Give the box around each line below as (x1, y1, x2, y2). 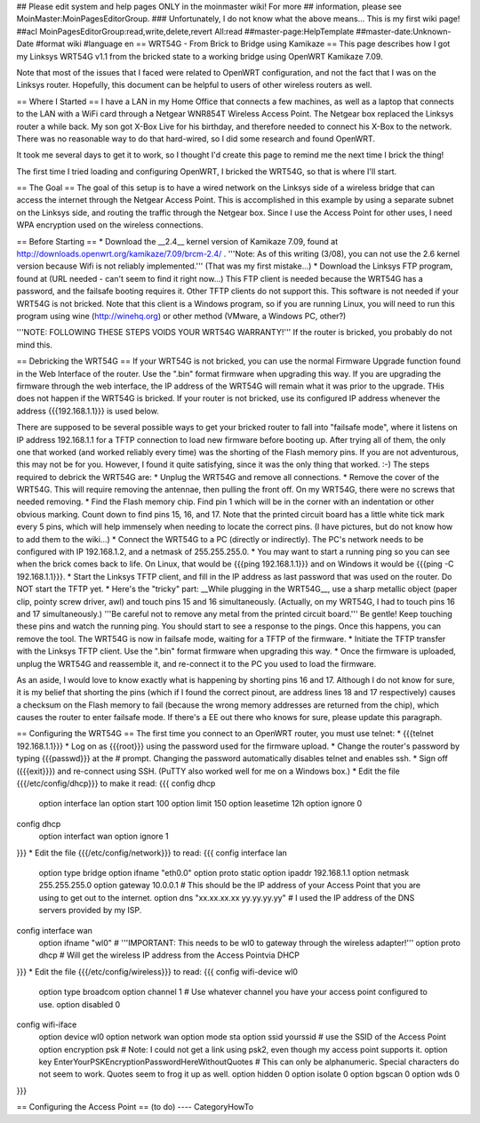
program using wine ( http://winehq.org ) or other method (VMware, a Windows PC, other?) (16, 310, 347, 321)
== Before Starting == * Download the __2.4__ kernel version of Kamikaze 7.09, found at (16, 236, 339, 246)
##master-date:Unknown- (356, 26, 452, 36)
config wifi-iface (16, 1019, 77, 1030)
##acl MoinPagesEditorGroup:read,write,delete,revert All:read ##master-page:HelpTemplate (16, 26, 355, 36)
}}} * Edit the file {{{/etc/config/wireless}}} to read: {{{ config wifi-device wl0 (16, 966, 298, 977)
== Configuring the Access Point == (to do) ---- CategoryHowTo (16, 1102, 253, 1112)
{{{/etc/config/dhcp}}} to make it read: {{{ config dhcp (16, 778, 216, 789)
